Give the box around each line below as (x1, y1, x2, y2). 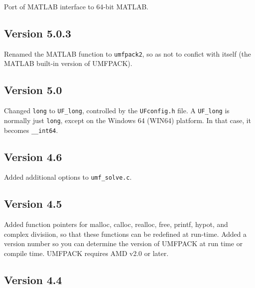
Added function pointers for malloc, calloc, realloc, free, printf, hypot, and (4, 219, 228, 229)
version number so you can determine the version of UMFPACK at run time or (4, 238, 243, 249)
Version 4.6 (4, 149, 62, 164)
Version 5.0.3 (4, 25, 71, 40)
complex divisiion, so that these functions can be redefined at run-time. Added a (4, 228, 247, 239)
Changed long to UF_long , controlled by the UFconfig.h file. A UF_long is (4, 105, 230, 116)
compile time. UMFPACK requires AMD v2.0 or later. (4, 248, 169, 258)
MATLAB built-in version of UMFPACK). (4, 58, 132, 68)
